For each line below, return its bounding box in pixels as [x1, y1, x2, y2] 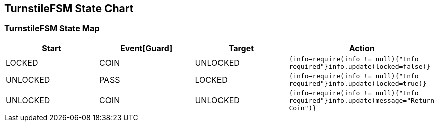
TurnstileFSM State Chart [4, 2, 134, 15]
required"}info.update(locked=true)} [289, 79, 427, 87]
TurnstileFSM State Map [4, 23, 100, 34]
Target [228, 43, 254, 53]
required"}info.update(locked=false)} [289, 62, 431, 70]
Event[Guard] [120, 43, 173, 53]
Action [349, 43, 375, 53]
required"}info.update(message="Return [289, 96, 434, 104]
